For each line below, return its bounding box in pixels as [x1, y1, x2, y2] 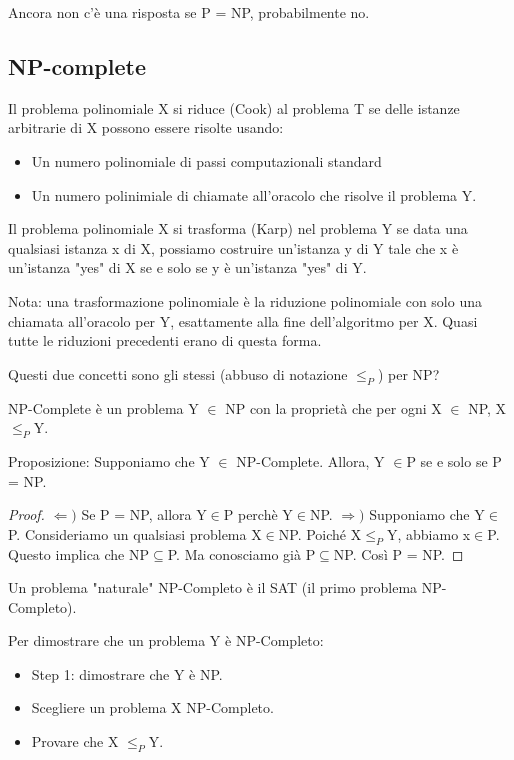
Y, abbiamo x [386, 523, 471, 544]
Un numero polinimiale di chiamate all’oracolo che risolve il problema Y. [31, 184, 477, 205]
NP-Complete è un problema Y [8, 397, 199, 418]
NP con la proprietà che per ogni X [225, 397, 442, 418]
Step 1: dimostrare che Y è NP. [31, 663, 223, 684]
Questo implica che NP [8, 543, 150, 564]
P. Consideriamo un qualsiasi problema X [8, 523, 262, 544]
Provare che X [31, 731, 119, 752]
